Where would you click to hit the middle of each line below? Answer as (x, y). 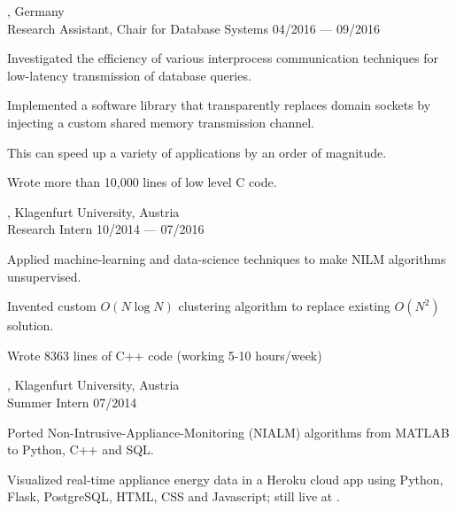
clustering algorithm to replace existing (284, 306)
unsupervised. (44, 276)
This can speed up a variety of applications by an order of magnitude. (197, 152)
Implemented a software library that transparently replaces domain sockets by (219, 105)
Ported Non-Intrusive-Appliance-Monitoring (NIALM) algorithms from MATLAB (228, 432)
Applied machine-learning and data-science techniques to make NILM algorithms (227, 258)
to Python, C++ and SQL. (81, 449)
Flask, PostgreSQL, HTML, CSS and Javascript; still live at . (174, 496)
